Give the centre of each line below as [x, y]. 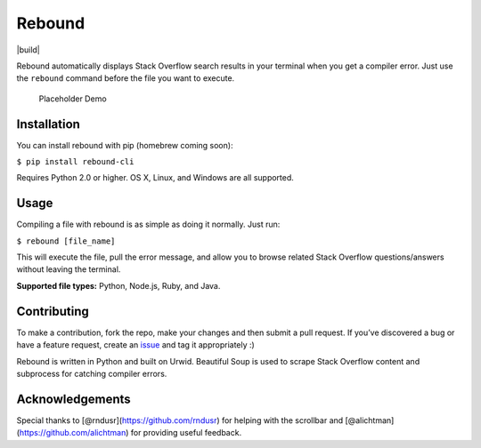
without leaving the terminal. [69, 269]
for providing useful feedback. [186, 433]
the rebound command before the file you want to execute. [126, 78]
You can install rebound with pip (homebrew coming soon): [125, 145]
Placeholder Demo [73, 99]
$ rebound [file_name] [66, 241]
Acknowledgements [73, 399]
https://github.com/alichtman [73, 433]
